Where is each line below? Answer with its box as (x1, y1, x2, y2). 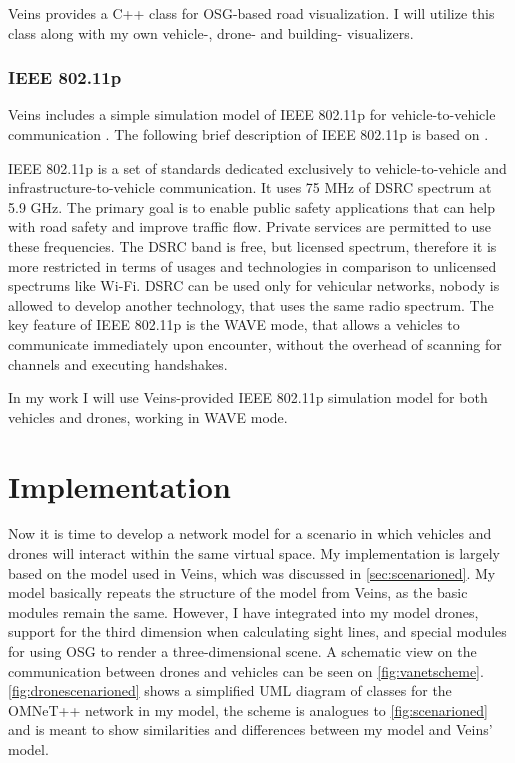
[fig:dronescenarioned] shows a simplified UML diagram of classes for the (8, 680, 452, 701)
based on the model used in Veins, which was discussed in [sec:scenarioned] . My (8, 562, 496, 583)
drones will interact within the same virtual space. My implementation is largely (8, 543, 501, 564)
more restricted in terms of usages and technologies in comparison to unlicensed (8, 255, 497, 276)
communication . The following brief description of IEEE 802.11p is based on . (8, 124, 489, 144)
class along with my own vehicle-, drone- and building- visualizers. (8, 22, 414, 43)
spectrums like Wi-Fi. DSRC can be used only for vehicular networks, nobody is (8, 275, 500, 296)
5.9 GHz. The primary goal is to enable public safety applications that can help (8, 196, 495, 217)
